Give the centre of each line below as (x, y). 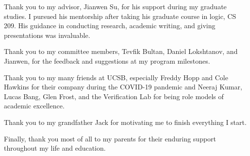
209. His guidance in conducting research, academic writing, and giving (110, 26)
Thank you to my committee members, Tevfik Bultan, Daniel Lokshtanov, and (121, 51)
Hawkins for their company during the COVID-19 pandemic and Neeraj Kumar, (123, 87)
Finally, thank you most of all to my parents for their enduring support (110, 138)
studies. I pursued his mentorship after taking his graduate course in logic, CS (120, 16)
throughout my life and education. (55, 148)
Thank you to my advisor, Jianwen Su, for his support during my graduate (115, 6)
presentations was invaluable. (47, 35)
